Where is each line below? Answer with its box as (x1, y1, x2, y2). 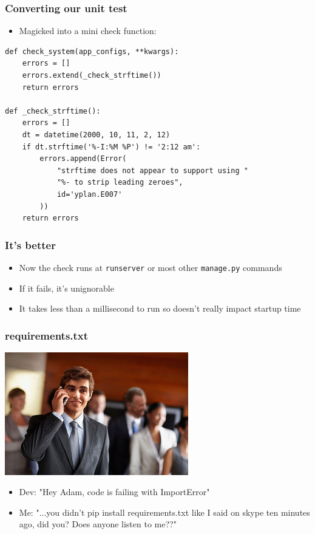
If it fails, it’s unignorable (19, 281, 114, 294)
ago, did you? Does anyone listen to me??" (19, 518, 177, 530)
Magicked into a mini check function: (19, 24, 157, 37)
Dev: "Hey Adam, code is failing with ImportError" (19, 485, 210, 498)
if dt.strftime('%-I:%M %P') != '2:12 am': (22, 142, 201, 151)
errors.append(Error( (39, 154, 127, 163)
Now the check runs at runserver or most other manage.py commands (19, 261, 282, 273)
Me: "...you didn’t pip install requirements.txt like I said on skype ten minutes (19, 505, 310, 518)
